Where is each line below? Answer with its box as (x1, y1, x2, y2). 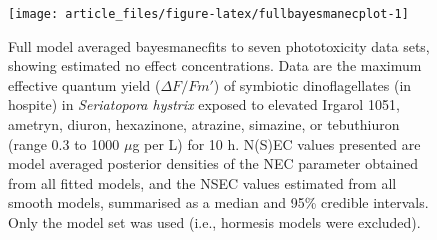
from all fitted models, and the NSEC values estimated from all (8, 172, 397, 193)
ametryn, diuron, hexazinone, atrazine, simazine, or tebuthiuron (8, 114, 400, 135)
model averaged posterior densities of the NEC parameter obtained (8, 153, 419, 174)
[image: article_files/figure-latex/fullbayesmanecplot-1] (8, 7, 409, 21)
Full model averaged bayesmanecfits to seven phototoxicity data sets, (8, 35, 430, 56)
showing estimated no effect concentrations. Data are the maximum (8, 55, 422, 76)
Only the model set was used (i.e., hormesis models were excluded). (8, 212, 421, 232)
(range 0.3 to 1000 (8, 133, 120, 154)
